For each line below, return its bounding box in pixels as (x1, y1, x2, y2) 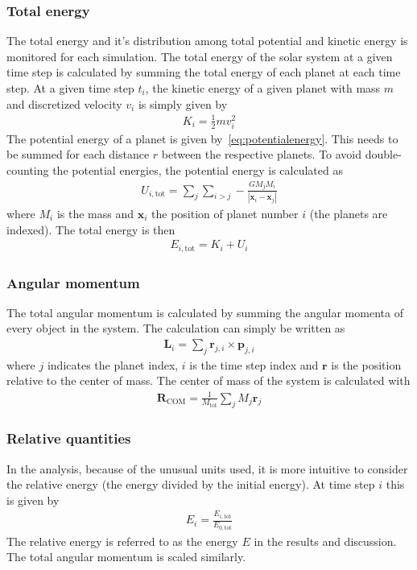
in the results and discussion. (254, 532, 397, 549)
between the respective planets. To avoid (161, 146, 362, 163)
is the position (331, 356, 402, 373)
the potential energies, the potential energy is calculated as (52, 162, 343, 179)
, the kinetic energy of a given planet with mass (145, 80, 381, 96)
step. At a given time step (6, 80, 134, 96)
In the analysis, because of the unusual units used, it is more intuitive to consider (6, 460, 408, 477)
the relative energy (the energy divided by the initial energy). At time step (6, 476, 375, 493)
